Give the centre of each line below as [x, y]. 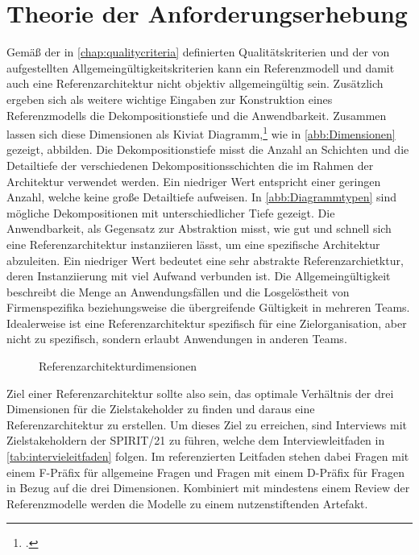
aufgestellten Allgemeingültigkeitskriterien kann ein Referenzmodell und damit [201, 67]
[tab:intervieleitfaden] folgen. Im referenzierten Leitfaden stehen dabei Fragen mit [208, 456]
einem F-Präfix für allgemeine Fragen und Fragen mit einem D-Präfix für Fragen [206, 472]
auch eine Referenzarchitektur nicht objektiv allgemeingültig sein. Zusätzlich [195, 83]
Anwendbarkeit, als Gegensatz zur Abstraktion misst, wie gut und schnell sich [199, 228]
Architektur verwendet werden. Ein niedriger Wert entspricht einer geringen [194, 181]
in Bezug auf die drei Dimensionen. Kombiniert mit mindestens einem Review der [208, 488]
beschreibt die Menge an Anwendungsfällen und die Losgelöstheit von [178, 291]
